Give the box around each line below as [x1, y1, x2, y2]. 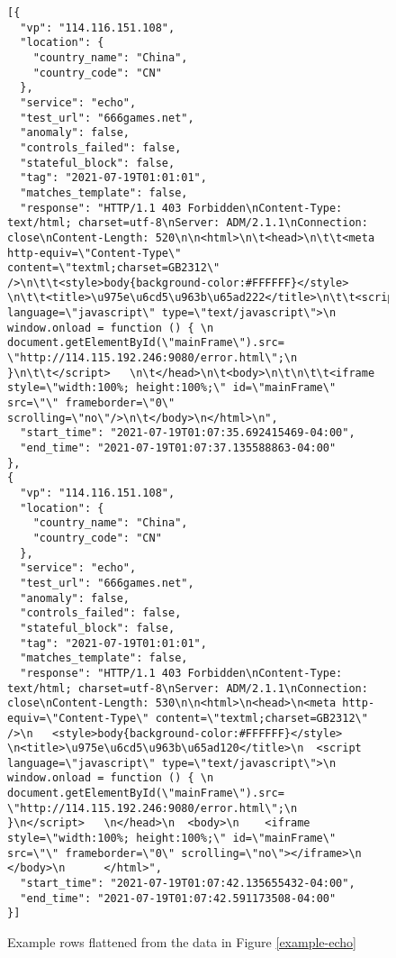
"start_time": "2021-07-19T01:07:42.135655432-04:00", [20, 877, 355, 890]
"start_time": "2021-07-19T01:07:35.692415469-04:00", [20, 426, 355, 440]
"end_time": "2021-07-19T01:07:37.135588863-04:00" [20, 442, 337, 455]
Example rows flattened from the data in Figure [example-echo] [7, 933, 356, 952]
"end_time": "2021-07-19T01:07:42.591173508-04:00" [20, 891, 337, 905]
